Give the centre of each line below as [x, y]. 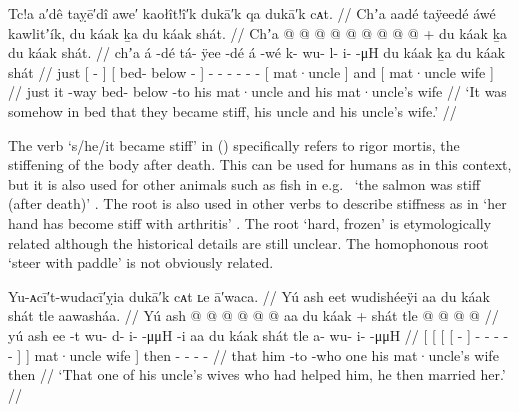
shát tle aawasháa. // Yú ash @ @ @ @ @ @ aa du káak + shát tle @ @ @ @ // [253, 315]
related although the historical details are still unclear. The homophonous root [248, 242]
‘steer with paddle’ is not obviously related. [141, 262]
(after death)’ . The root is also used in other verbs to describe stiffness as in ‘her [257, 203]
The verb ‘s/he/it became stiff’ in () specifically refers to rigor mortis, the [234, 144]
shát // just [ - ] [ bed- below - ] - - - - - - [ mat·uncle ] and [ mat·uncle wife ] [251, 71]
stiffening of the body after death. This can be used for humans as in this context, [260, 164]
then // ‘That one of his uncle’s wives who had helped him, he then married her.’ [257, 374]
